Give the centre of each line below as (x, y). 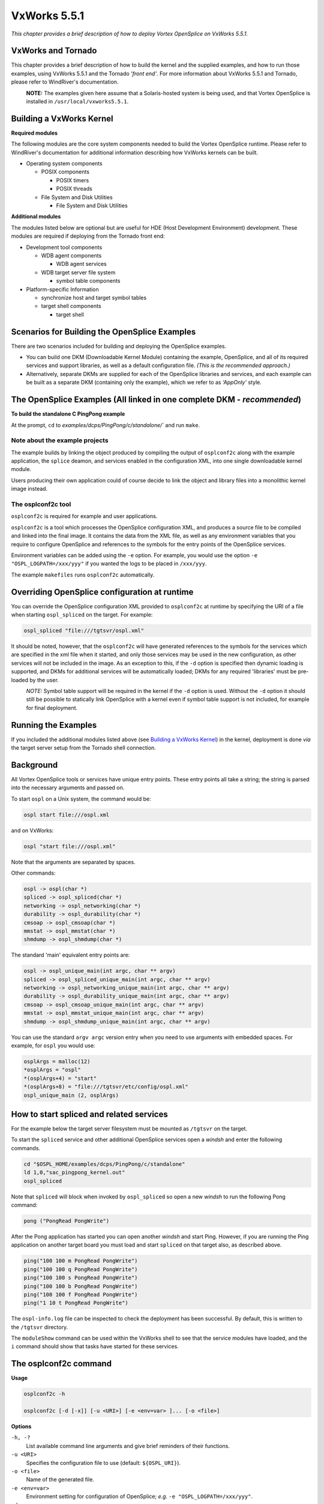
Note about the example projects (60, 440)
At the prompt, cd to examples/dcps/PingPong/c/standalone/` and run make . (106, 425)
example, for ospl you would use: (53, 1046)
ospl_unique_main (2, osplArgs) (71, 1095)
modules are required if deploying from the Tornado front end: (88, 236)
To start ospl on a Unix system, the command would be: (81, 799)
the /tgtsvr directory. (40, 1327)
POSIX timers (73, 180)
